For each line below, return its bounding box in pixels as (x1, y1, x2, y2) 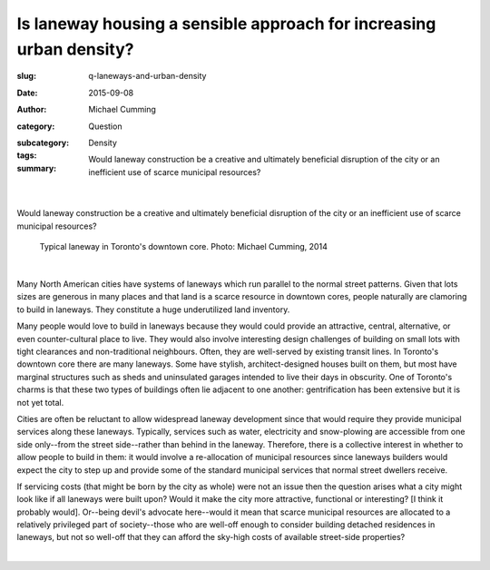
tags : (16, 150, 37, 161)
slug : (16, 71, 36, 82)
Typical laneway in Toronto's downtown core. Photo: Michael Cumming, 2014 (39, 241, 328, 252)
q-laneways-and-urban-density (88, 71, 207, 82)
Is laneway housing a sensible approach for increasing (16, 14, 436, 34)
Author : (16, 104, 47, 115)
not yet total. (16, 397, 64, 408)
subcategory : (16, 137, 70, 148)
